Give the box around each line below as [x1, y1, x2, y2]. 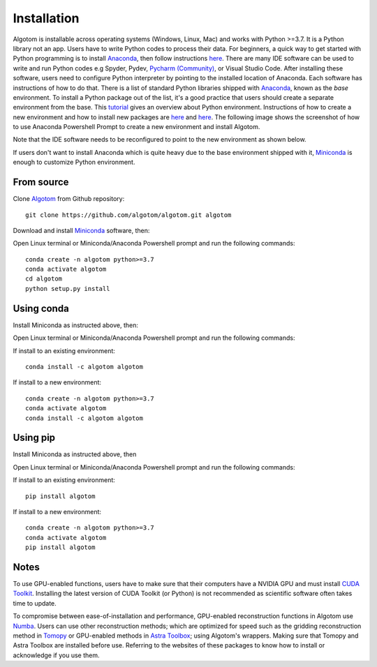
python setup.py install [25, 285, 110, 292]
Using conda [13, 302, 69, 314]
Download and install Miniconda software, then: [13, 226, 150, 234]
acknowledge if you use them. [13, 651, 101, 659]
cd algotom [25, 275, 63, 283]
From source [13, 177, 69, 188]
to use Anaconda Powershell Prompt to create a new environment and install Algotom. [13, 123, 260, 131]
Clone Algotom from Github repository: [13, 195, 125, 203]
